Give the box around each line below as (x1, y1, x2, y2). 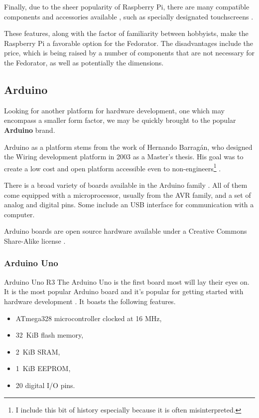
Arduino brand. (4, 124, 55, 135)
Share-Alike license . (4, 235, 66, 246)
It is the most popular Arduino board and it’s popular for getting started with (4, 286, 244, 297)
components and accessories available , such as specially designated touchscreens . (4, 11, 254, 21)
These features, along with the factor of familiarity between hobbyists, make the (4, 28, 249, 38)
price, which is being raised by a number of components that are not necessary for (4, 47, 255, 58)
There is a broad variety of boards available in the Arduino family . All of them (4, 179, 248, 190)
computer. (4, 209, 35, 219)
